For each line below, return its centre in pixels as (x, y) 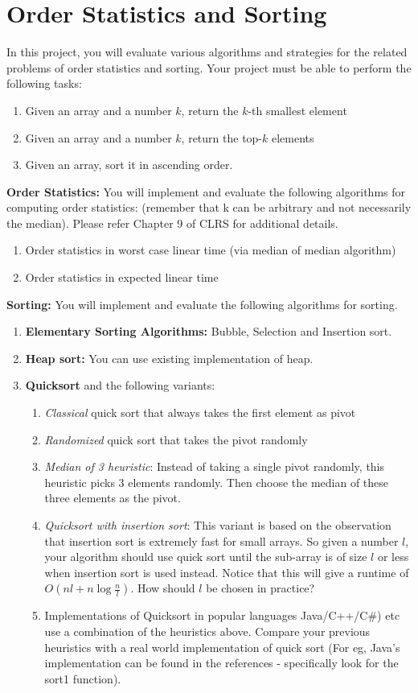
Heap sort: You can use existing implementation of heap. (169, 358)
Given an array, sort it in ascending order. (129, 165)
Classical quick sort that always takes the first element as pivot (200, 412)
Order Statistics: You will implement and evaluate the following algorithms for (206, 191)
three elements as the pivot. (113, 498)
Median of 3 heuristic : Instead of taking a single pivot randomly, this (215, 466)
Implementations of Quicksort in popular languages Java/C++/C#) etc (222, 615)
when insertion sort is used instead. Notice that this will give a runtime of (227, 572)
